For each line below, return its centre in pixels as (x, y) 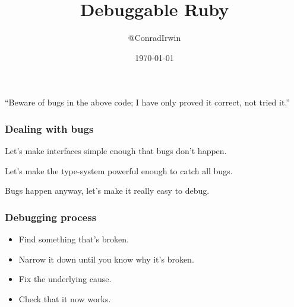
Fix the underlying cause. (65, 279)
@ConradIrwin (154, 38)
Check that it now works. (65, 298)
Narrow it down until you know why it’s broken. (106, 259)
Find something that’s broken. (74, 239)
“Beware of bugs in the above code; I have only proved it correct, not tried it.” (147, 102)
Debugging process (51, 217)
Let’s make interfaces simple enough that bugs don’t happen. (116, 151)
